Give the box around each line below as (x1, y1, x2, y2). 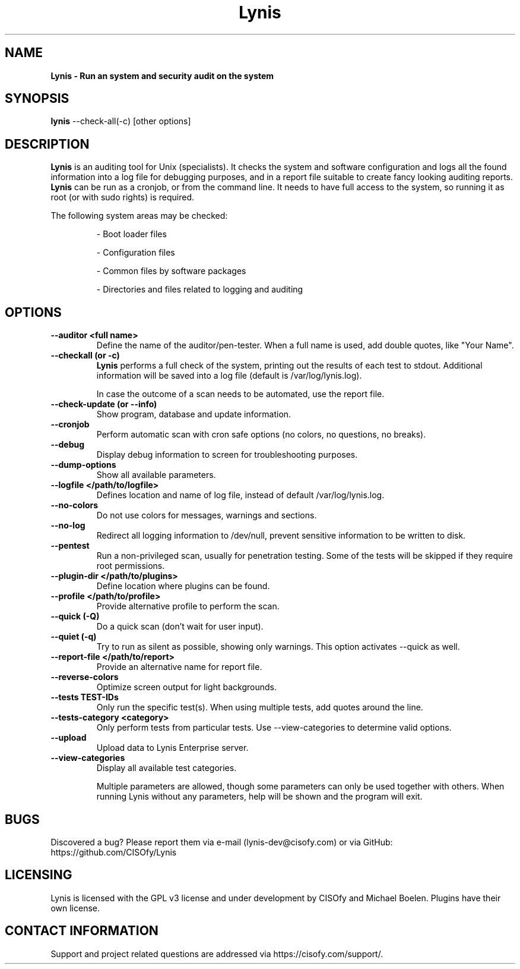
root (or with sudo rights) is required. (50, 192, 195, 203)
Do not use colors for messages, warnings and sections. (96, 510, 317, 521)
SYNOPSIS (5, 91, 69, 106)
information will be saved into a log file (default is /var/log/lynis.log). (96, 370, 362, 381)
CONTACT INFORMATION (5, 923, 158, 939)
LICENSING (5, 867, 72, 883)
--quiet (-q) (50, 631, 97, 642)
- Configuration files (96, 247, 175, 258)
